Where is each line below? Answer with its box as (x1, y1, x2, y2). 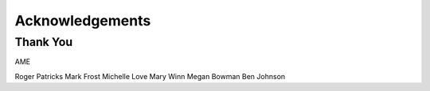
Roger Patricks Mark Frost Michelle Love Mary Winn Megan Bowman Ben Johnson (14, 71, 286, 81)
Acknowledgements (14, 12, 151, 29)
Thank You (14, 35, 73, 49)
